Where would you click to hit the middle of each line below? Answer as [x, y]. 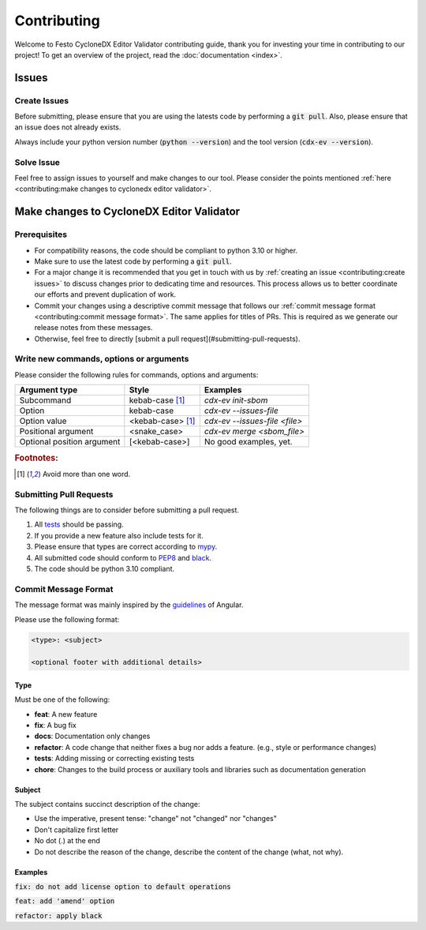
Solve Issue [37, 162]
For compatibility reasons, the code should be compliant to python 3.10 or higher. [166, 250]
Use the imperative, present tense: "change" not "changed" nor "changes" [156, 819]
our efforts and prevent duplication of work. [105, 294]
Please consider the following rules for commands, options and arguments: [136, 374]
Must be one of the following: [62, 699]
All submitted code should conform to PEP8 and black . [123, 557]
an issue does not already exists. [68, 127]
